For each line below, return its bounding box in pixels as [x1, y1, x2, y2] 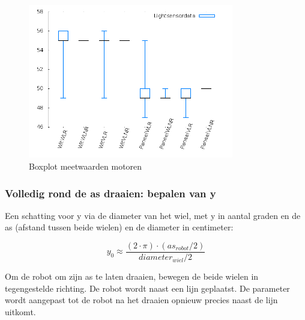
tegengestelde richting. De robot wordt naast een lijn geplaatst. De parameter [5, 282, 290, 294]
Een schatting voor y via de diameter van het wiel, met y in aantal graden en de [5, 209, 301, 221]
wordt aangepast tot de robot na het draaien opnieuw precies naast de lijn [5, 294, 278, 306]
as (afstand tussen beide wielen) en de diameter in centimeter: [5, 221, 234, 233]
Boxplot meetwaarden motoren [29, 159, 142, 172]
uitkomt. [5, 305, 36, 318]
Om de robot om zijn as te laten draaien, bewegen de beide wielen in [5, 270, 259, 283]
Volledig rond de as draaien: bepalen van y [5, 185, 216, 200]
